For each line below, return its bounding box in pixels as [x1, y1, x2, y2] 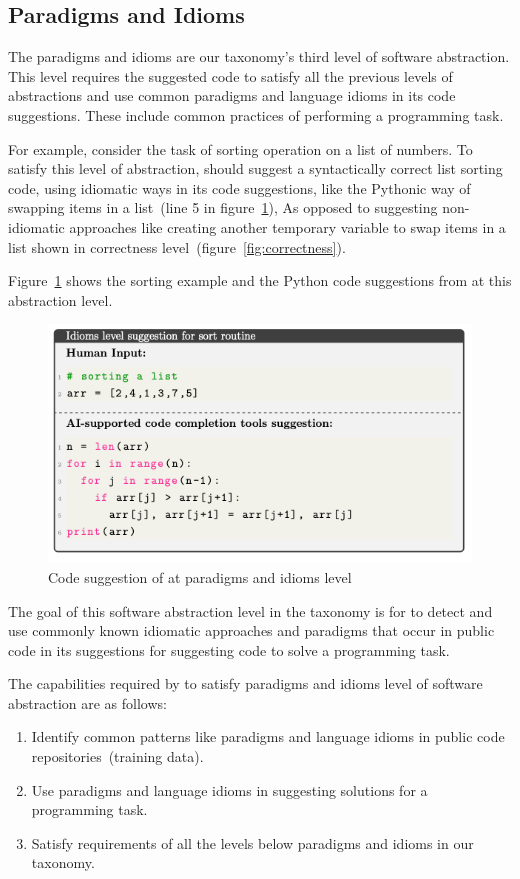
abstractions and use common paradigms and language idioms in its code [8, 85, 456, 106]
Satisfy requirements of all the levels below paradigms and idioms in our [31, 832, 474, 853]
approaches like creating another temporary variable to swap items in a [69, 216, 506, 237]
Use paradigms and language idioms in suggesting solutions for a [31, 779, 428, 800]
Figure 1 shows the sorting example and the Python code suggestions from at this [8, 270, 512, 291]
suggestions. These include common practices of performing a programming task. [8, 104, 504, 125]
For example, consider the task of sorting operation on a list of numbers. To [8, 138, 473, 159]
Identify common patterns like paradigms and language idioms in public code [31, 726, 505, 747]
